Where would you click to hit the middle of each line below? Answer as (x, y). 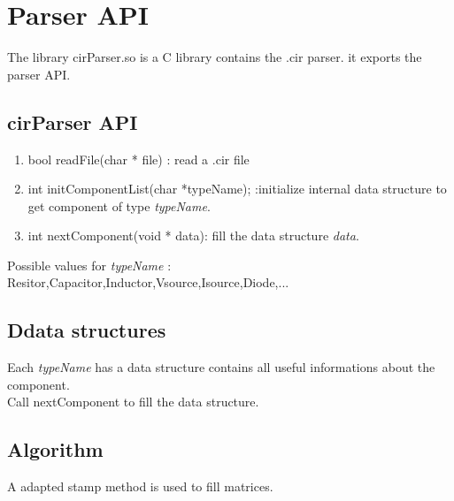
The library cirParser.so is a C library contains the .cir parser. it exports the (215, 57)
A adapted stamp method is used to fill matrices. (140, 486)
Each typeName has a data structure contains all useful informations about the (221, 367)
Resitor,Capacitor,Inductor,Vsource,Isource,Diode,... (148, 282)
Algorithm (55, 449)
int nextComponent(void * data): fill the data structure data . (193, 235)
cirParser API (73, 121)
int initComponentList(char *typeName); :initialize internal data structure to (237, 189)
